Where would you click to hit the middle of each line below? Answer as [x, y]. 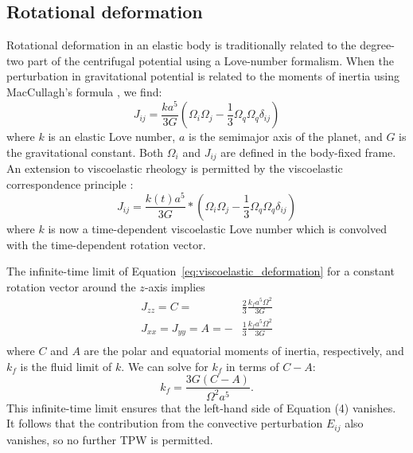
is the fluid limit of [66, 366]
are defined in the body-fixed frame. [308, 152]
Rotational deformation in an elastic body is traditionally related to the [181, 45]
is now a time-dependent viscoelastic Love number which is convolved [217, 228]
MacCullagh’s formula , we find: [84, 91]
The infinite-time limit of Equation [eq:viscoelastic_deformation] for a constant [201, 271]
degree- [377, 45]
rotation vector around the [71, 286]
